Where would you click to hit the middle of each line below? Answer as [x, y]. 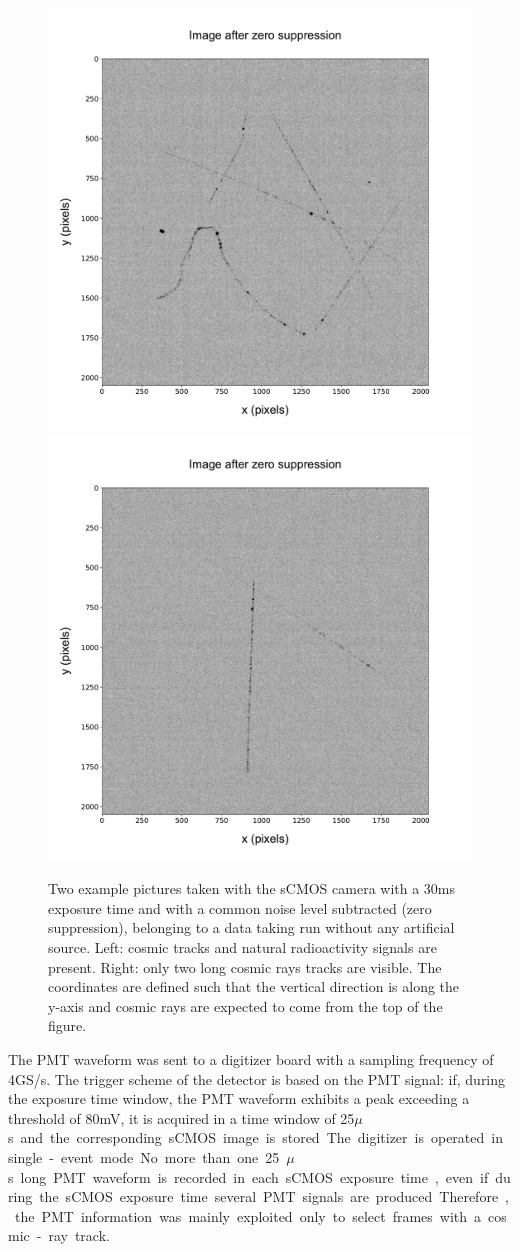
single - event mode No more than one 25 [144, 1156]
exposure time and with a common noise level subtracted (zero [240, 907]
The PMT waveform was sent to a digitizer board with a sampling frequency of [251, 1058]
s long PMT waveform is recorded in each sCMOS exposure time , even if [248, 1176]
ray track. [79, 1235]
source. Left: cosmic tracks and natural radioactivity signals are [242, 946]
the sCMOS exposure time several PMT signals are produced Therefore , [274, 1196]
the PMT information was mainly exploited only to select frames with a [248, 1215]
